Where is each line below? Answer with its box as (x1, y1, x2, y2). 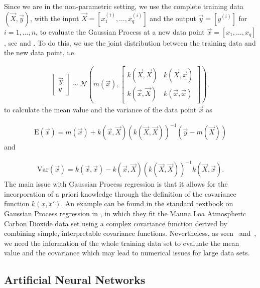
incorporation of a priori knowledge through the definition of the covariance (4, 188, 236, 199)
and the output (150, 13, 196, 23)
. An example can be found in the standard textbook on (61, 198, 233, 209)
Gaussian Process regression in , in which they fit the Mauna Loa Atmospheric (4, 208, 246, 218)
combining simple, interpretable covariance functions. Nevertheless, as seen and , (4, 228, 256, 238)
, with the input (30, 13, 79, 23)
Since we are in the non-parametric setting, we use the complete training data (4, 1, 244, 11)
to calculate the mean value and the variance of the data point (4, 104, 197, 114)
